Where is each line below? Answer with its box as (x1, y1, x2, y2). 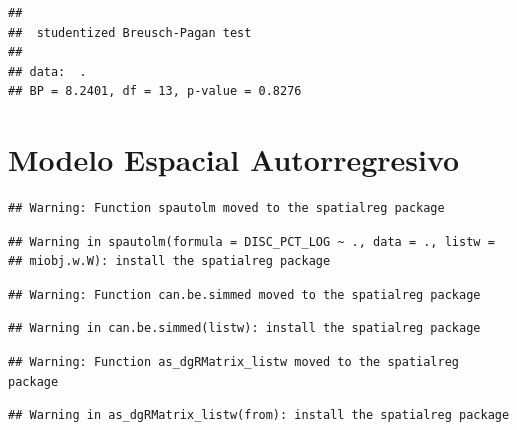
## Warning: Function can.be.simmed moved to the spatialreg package (8, 287, 481, 302)
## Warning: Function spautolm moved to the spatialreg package (8, 201, 445, 216)
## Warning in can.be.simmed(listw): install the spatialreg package (8, 321, 481, 336)
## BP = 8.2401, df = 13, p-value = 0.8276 (8, 84, 302, 99)
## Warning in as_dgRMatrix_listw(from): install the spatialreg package (8, 408, 510, 423)
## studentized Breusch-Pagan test (8, 25, 252, 40)
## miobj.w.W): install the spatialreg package (8, 254, 331, 269)
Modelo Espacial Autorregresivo (8, 139, 460, 180)
